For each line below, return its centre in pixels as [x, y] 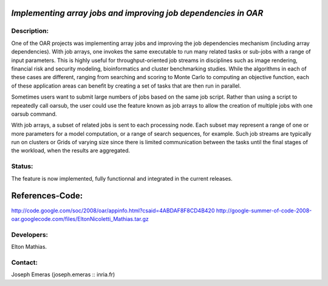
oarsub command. [34, 114]
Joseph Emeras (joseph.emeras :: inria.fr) [63, 274]
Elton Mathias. [29, 247]
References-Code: [47, 196]
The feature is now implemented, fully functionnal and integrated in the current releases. [122, 178]
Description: [30, 31]
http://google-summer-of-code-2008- [264, 211]
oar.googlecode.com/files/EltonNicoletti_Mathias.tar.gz [80, 218]
